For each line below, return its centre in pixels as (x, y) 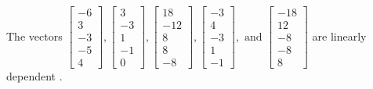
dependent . (34, 76)
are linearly (339, 36)
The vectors (34, 36)
